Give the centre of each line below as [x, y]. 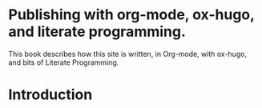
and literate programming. [97, 32]
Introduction [50, 95]
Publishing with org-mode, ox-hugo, [131, 15]
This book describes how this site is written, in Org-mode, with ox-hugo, [127, 54]
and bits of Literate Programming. [64, 62]
